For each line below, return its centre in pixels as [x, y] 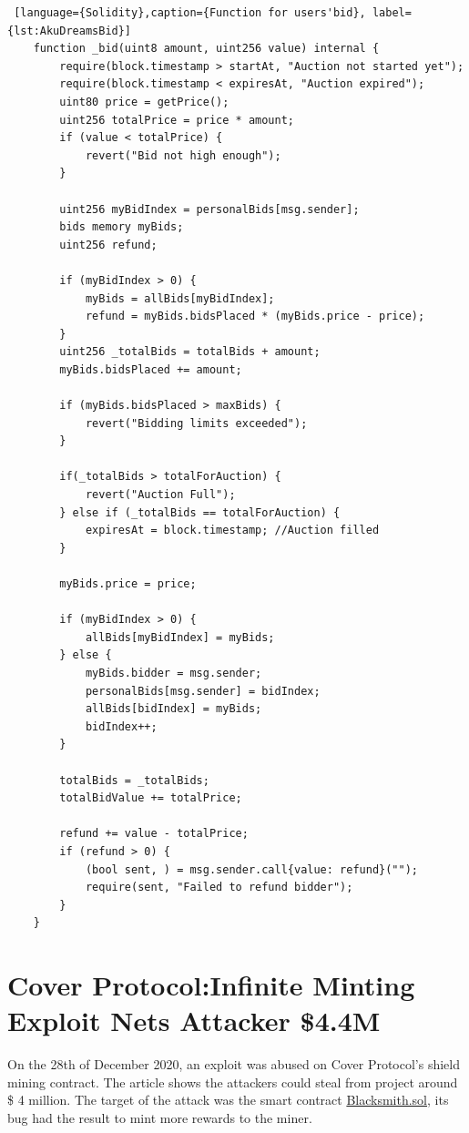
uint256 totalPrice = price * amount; [177, 120]
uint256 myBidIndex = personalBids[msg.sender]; [209, 209]
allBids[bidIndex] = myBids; [173, 709]
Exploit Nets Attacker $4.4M [194, 1021]
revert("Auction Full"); [160, 495]
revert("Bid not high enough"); [183, 155]
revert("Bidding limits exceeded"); [196, 423]
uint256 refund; [108, 245]
